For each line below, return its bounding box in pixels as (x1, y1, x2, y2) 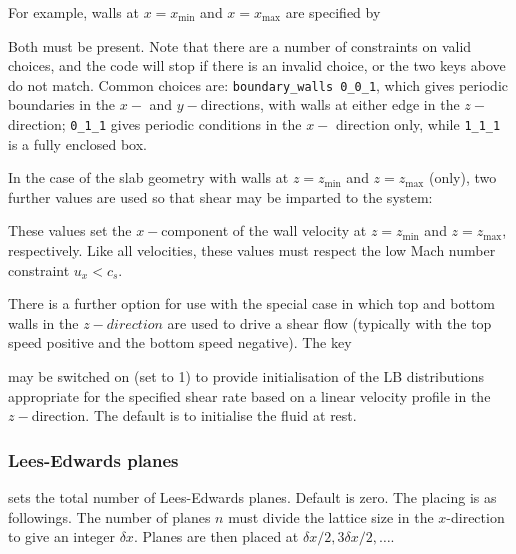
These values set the (8, 220, 132, 241)
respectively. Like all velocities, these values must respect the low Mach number (8, 240, 496, 261)
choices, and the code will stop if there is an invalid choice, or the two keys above (8, 55, 506, 76)
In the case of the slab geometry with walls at (8, 167, 289, 188)
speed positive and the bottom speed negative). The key (8, 332, 352, 353)
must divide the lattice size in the (228, 506, 434, 527)
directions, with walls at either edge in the (200, 94, 460, 115)
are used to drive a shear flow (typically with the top (167, 312, 492, 333)
